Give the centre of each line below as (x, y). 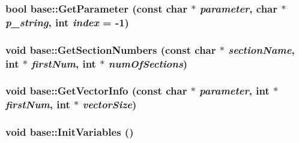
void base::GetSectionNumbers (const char (111, 49)
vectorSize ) (110, 104)
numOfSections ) (148, 63)
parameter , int (234, 91)
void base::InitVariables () (70, 132)
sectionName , (261, 49)
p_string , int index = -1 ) (67, 22)
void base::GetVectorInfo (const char (96, 91)
